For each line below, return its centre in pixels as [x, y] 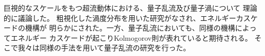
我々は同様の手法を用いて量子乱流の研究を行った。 [104, 48]
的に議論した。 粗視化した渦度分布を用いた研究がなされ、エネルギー [120, 18]
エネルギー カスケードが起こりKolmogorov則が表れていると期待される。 [131, 37]
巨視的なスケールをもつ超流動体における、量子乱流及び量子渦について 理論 [130, 8]
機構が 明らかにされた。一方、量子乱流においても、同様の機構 [130, 28]
